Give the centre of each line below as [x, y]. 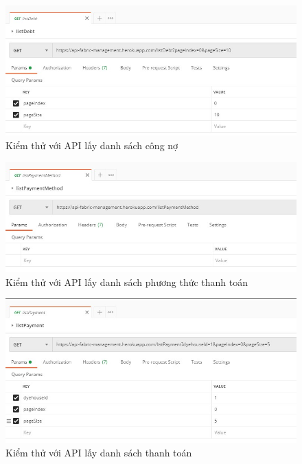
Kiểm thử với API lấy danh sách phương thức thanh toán [127, 281]
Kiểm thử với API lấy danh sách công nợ [92, 145]
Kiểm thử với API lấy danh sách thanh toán [99, 452]
